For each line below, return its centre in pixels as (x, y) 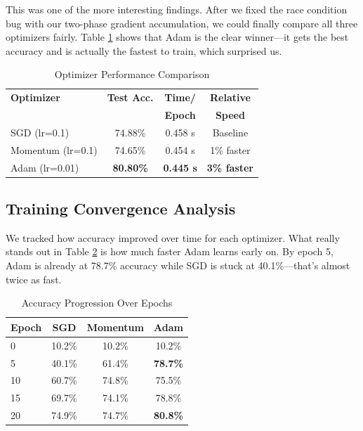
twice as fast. (34, 279)
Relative (230, 97)
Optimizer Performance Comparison (132, 74)
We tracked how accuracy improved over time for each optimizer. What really (173, 237)
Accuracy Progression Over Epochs (97, 303)
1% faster (230, 149)
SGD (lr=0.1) (40, 132)
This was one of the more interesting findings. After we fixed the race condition (177, 9)
